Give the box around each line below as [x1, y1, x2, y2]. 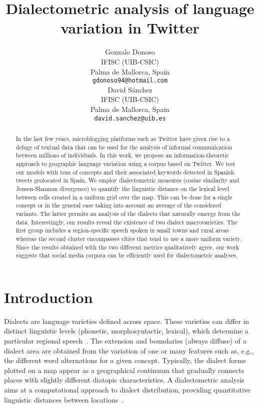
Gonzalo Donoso [105, 46, 155, 57]
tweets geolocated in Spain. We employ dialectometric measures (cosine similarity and [15, 176, 239, 184]
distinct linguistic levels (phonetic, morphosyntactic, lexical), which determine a [4, 325, 248, 336]
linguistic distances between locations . [4, 394, 124, 404]
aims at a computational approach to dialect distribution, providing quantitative [4, 384, 251, 394]
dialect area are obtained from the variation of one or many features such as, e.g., [4, 345, 254, 355]
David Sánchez [107, 84, 152, 94]
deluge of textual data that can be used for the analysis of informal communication [15, 142, 232, 151]
